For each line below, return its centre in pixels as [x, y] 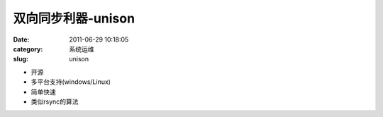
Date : [21, 39]
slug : [21, 59]
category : [28, 49]
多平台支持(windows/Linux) [71, 82]
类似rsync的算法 [55, 101]
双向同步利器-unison [74, 18]
